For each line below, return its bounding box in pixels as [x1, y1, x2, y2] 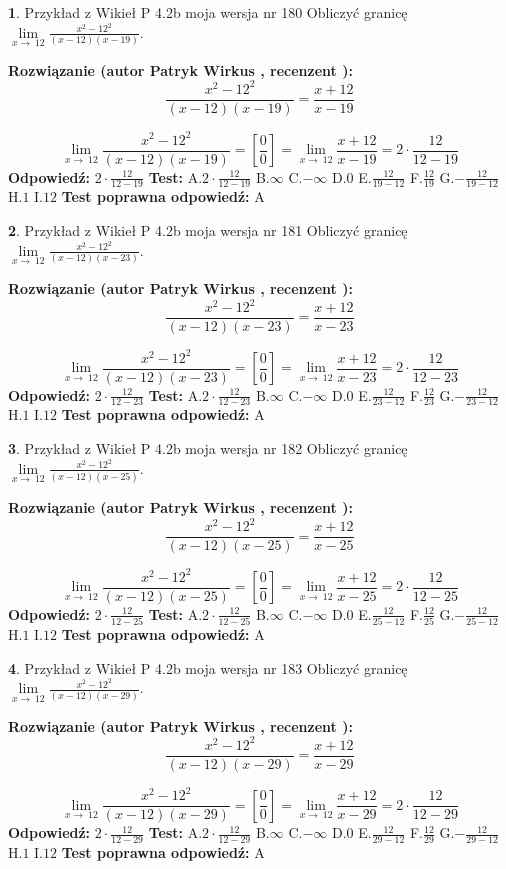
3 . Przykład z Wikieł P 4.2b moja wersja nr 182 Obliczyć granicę [8, 438, 408, 459]
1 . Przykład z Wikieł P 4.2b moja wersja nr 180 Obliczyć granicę [8, 2, 408, 22]
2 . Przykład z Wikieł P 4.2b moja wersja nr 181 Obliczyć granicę [8, 220, 408, 241]
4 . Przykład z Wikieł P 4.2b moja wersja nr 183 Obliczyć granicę [8, 657, 408, 678]
